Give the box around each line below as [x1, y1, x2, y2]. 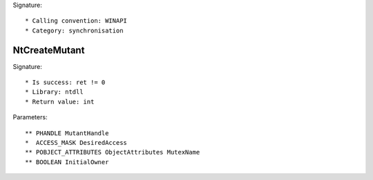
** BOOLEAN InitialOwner [25, 158, 109, 166]
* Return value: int [25, 97, 95, 106]
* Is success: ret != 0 [25, 79, 106, 86]
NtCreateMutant [12, 44, 85, 56]
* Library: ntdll [25, 88, 84, 96]
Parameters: [12, 113, 48, 121]
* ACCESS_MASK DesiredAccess [25, 139, 128, 147]
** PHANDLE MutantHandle [25, 129, 109, 137]
